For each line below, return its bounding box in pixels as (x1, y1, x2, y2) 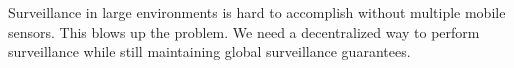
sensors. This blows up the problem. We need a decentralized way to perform (8, 21, 480, 42)
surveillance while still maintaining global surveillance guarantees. (8, 41, 411, 62)
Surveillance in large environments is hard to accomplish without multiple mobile (8, 2, 506, 22)
